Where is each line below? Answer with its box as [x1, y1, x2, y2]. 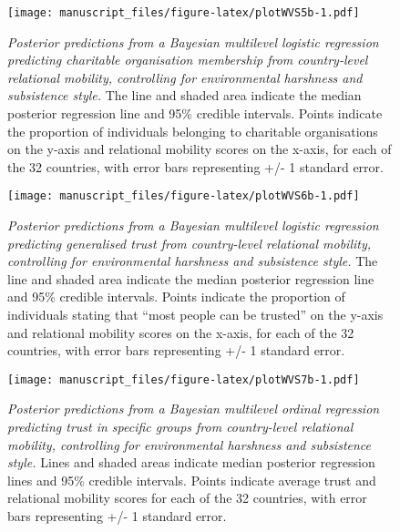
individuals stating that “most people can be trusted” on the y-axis [7, 305, 384, 324]
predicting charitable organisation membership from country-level [7, 50, 368, 69]
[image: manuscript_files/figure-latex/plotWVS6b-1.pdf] [7, 189, 360, 203]
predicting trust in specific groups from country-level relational [7, 417, 354, 436]
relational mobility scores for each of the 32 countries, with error [7, 488, 367, 507]
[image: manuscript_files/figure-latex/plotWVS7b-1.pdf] [7, 373, 360, 386]
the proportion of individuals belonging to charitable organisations [7, 121, 378, 140]
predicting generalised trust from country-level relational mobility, [7, 233, 372, 252]
